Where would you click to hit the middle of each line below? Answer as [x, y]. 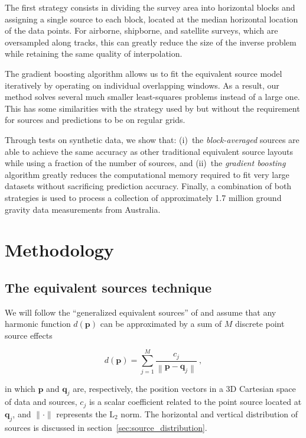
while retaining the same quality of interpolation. [94, 53]
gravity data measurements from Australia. [83, 209]
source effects [29, 335]
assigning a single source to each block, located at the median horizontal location [152, 19]
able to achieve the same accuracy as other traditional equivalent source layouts [149, 151]
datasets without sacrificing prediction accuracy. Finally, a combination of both [148, 186]
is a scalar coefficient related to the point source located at [195, 402]
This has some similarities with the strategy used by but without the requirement [152, 108]
